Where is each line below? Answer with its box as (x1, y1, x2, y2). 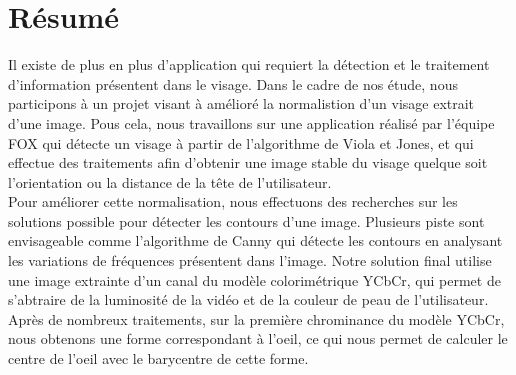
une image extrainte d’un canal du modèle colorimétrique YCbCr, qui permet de (8, 269, 501, 290)
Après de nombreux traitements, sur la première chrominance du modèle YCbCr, (8, 308, 505, 329)
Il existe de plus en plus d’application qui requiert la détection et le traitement (8, 54, 490, 75)
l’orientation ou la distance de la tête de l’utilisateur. (8, 171, 332, 192)
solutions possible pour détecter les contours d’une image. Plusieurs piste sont (8, 210, 485, 231)
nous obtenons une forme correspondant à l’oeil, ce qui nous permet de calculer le (8, 328, 508, 349)
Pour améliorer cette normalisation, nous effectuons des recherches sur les (8, 191, 458, 212)
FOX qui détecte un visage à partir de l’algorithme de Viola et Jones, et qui (8, 132, 474, 153)
